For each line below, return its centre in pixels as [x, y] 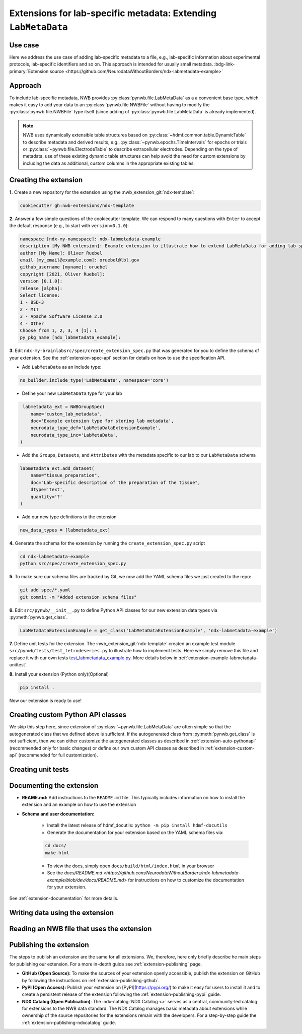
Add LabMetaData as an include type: [62, 367]
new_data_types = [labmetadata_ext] [65, 530]
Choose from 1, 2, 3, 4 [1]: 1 [59, 331]
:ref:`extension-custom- [230, 748]
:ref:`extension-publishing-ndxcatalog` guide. [69, 1022]
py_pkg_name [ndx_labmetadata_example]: [70, 338]
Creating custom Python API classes [68, 715]
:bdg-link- [224, 64]
